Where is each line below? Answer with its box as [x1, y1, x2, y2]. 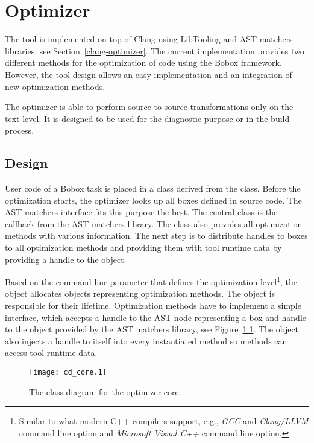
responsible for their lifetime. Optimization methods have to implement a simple [5, 299, 301, 312]
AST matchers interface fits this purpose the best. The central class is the [5, 205, 278, 218]
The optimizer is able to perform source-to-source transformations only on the [5, 100, 294, 113]
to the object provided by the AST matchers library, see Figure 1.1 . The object [5, 323, 299, 335]
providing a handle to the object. [5, 253, 127, 265]
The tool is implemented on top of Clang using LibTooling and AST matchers [5, 33, 293, 45]
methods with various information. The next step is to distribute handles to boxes [5, 229, 308, 242]
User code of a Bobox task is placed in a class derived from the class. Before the [5, 182, 301, 195]
